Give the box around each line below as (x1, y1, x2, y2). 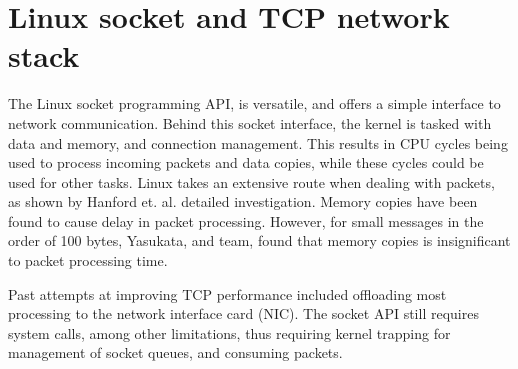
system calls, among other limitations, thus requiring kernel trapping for (8, 322, 451, 343)
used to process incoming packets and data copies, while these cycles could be (8, 152, 484, 173)
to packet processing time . (8, 250, 168, 271)
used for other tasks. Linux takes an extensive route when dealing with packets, (8, 171, 495, 192)
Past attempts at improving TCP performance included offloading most (8, 283, 447, 304)
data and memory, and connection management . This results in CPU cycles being (8, 132, 508, 153)
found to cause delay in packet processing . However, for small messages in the (8, 210, 484, 231)
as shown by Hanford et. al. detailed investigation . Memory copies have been (8, 191, 478, 212)
